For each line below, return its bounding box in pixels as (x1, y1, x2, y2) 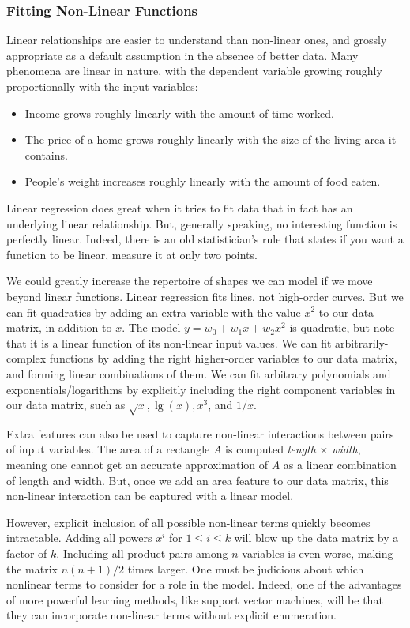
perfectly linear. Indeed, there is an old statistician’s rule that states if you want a (6, 231, 404, 247)
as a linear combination (283, 457, 397, 473)
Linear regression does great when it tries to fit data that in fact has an (6, 199, 353, 216)
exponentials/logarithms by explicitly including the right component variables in (6, 381, 396, 397)
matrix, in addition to (6, 319, 112, 336)
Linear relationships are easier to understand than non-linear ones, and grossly (6, 32, 387, 48)
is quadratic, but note (289, 319, 395, 336)
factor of (6, 545, 47, 562)
